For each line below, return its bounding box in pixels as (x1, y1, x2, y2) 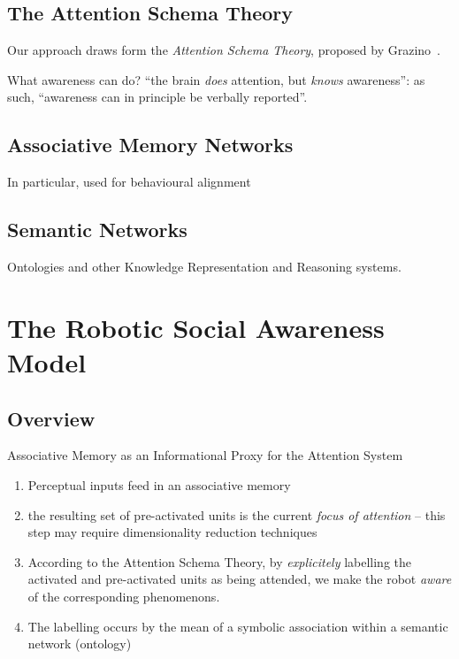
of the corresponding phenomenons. (27, 586, 220, 605)
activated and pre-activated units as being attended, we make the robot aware (27, 570, 452, 588)
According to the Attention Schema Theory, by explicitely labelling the (27, 552, 412, 571)
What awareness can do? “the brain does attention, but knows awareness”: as (7, 70, 425, 88)
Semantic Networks (7, 216, 187, 243)
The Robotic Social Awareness (7, 309, 385, 345)
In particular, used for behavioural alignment (7, 172, 251, 191)
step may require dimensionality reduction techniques (27, 523, 317, 541)
